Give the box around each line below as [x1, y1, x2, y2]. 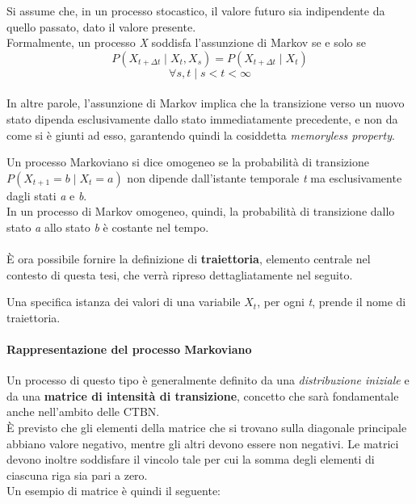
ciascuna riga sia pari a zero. [6, 466, 148, 483]
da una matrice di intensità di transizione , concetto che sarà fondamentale [6, 387, 399, 404]
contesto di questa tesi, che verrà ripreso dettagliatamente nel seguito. [6, 266, 353, 283]
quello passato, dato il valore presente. [6, 18, 196, 35]
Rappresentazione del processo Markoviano [6, 341, 252, 358]
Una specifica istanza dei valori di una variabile [6, 293, 241, 310]
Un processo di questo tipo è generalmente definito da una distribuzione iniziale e [6, 372, 410, 388]
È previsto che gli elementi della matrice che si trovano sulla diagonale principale [6, 419, 407, 436]
